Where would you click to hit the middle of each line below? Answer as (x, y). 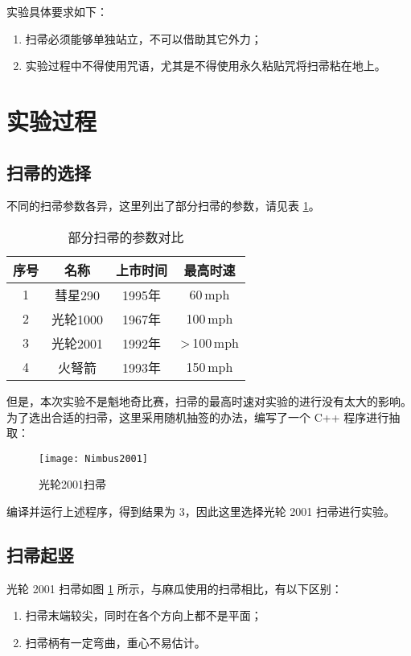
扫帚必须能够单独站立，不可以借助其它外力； (144, 38)
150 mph (210, 367)
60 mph (210, 295)
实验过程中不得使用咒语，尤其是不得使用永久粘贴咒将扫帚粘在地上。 (205, 66)
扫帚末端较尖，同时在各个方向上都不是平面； (144, 615)
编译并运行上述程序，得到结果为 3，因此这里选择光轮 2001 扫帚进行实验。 (201, 511)
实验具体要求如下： (57, 11)
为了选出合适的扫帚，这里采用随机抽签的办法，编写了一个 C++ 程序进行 (198, 417)
